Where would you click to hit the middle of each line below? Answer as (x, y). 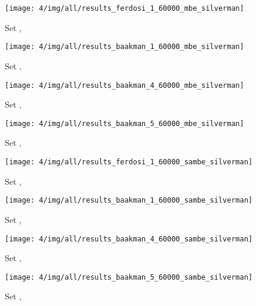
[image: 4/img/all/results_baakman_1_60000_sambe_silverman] (129, 201)
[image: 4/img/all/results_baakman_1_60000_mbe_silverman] (124, 47)
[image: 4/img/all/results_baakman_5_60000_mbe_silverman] (124, 123)
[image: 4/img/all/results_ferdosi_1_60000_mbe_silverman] (124, 8)
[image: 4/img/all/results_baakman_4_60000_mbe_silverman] (124, 85)
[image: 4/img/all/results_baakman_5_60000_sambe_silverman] (129, 277)
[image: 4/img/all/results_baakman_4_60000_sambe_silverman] (129, 239)
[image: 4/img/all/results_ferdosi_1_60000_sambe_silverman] (129, 162)
